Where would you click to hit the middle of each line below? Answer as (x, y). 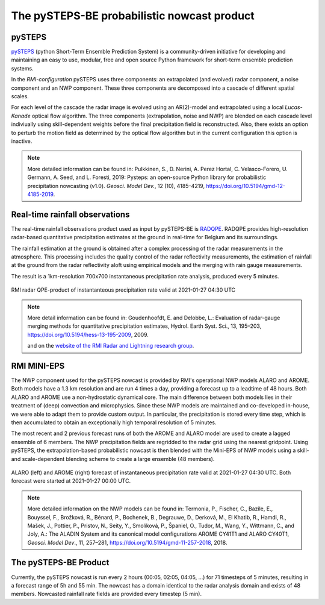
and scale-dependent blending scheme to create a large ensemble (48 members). (113, 459)
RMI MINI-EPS (38, 365)
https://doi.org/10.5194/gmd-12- (246, 186)
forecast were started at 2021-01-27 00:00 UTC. (71, 481)
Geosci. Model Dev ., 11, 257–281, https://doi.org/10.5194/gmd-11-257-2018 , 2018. (127, 542)
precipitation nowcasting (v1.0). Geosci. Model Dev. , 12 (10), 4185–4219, (116, 186)
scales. (20, 96)
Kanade (21, 116)
